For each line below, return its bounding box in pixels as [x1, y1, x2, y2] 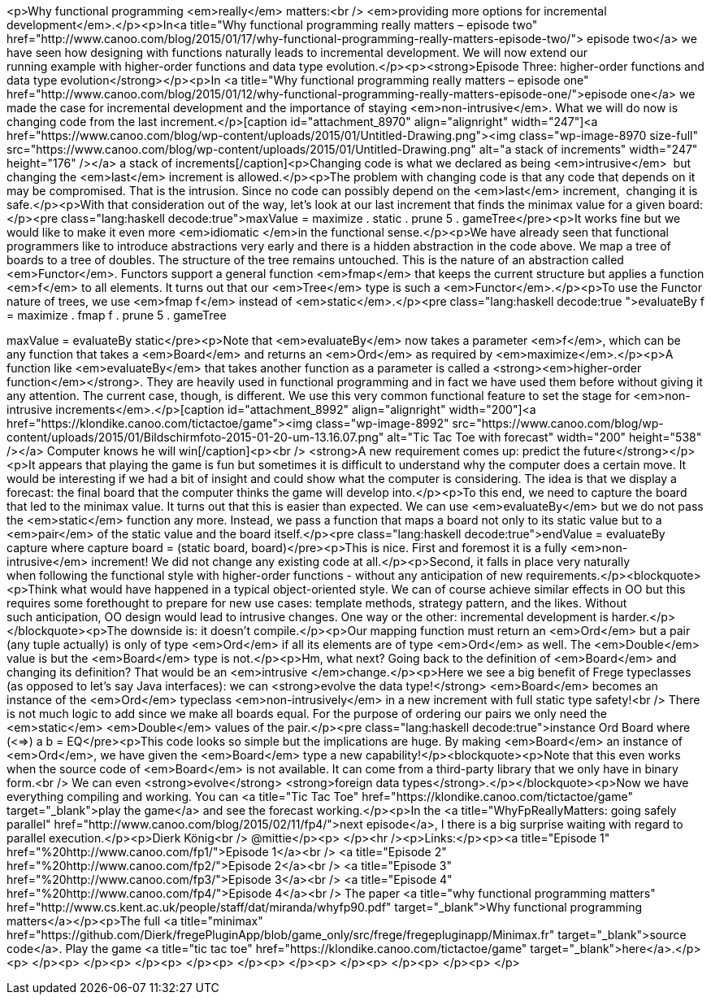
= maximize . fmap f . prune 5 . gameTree [7, 308, 227, 322]
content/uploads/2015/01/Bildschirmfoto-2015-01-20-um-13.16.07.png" [7, 430, 384, 444]
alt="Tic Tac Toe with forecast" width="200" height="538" [387, 430, 702, 444]
